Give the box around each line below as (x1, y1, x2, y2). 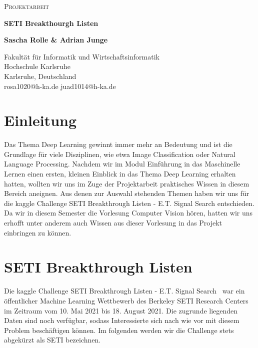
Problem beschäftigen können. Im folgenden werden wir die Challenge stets (4, 324, 234, 335)
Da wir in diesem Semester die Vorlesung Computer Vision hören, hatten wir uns (4, 207, 253, 218)
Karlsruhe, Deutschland (4, 70, 76, 81)
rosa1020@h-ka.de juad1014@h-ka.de (4, 80, 116, 91)
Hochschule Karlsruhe (4, 61, 70, 71)
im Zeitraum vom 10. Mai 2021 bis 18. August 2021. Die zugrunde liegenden (4, 305, 238, 315)
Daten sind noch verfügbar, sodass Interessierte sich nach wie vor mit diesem (4, 315, 239, 325)
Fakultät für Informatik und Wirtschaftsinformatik (4, 51, 159, 61)
